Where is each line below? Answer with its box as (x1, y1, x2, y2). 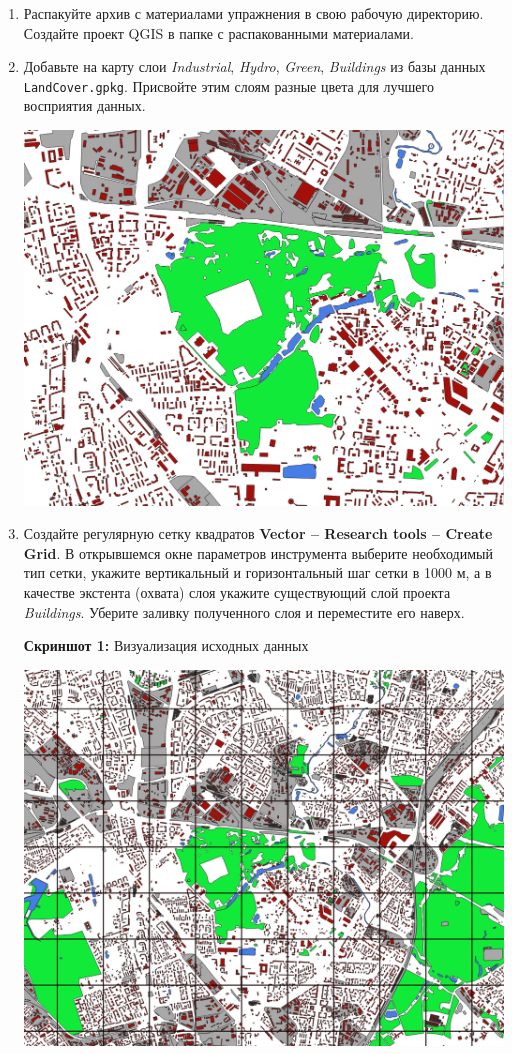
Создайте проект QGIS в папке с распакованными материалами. (23, 22, 414, 43)
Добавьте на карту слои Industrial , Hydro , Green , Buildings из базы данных (23, 56, 486, 77)
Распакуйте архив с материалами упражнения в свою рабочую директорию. (23, 3, 484, 23)
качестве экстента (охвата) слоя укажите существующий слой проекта (23, 582, 451, 603)
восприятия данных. (23, 95, 146, 116)
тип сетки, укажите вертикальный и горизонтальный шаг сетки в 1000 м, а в (23, 562, 492, 583)
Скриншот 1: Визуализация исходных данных (23, 635, 309, 656)
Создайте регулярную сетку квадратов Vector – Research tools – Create (23, 523, 493, 544)
